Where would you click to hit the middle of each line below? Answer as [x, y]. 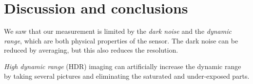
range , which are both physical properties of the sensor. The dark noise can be [121, 40]
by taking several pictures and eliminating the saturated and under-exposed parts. [127, 76]
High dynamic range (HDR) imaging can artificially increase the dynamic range [123, 66]
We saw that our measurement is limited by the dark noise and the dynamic [118, 31]
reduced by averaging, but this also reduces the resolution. [91, 50]
